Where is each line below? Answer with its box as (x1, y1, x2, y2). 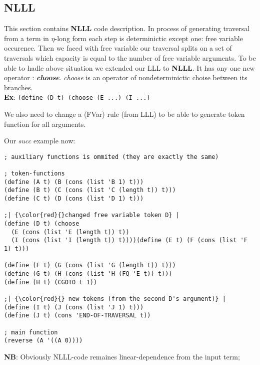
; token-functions (4, 170, 65, 177)
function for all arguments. (4, 118, 86, 129)
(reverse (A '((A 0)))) (4, 337, 83, 344)
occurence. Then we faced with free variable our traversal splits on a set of (4, 43, 232, 53)
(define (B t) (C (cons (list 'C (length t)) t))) (4, 187, 176, 194)
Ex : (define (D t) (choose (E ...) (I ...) (4, 92, 150, 102)
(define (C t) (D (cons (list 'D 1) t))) (4, 195, 144, 203)
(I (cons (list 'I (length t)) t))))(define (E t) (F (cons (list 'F (11, 237, 247, 244)
